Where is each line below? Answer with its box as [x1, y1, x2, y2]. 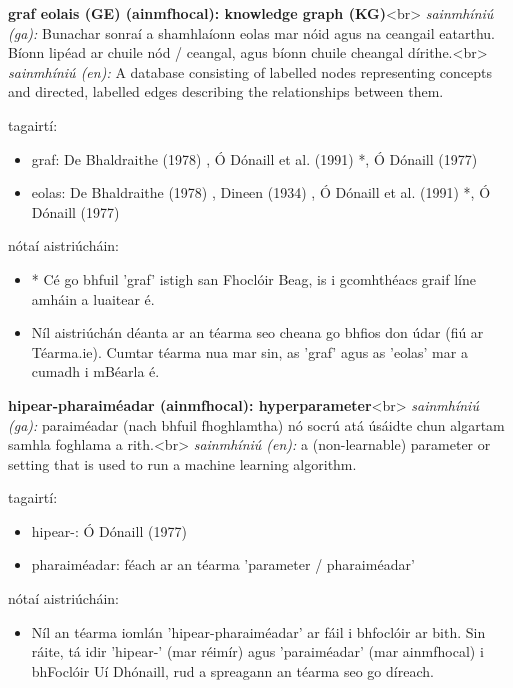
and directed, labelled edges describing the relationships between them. [8, 81, 444, 102]
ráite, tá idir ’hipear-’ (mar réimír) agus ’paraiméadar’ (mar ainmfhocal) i [31, 641, 484, 662]
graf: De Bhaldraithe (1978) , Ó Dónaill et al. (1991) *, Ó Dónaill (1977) [31, 148, 478, 169]
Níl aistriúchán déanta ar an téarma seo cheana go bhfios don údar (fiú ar [31, 322, 484, 343]
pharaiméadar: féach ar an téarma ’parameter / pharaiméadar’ [31, 554, 415, 575]
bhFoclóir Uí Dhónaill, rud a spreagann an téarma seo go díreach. [31, 660, 434, 681]
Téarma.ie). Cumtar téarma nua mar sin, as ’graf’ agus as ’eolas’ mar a [31, 341, 468, 362]
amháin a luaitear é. [31, 288, 155, 309]
